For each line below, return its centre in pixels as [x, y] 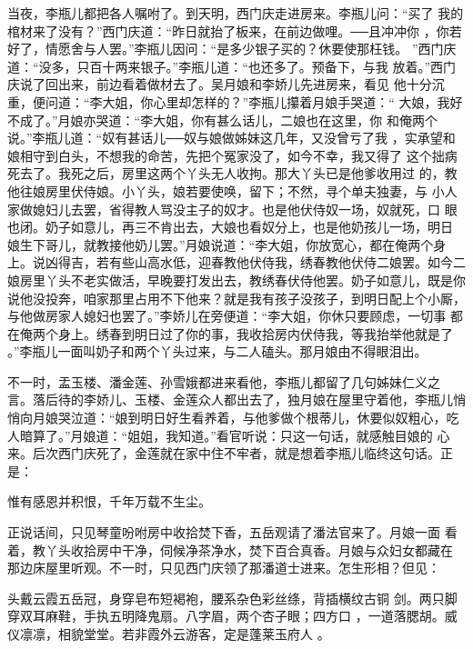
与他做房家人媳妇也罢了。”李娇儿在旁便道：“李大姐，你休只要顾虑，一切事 [227, 316]
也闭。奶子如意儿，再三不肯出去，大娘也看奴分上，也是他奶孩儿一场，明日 [230, 227]
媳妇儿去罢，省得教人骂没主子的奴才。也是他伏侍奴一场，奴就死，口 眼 [245, 209]
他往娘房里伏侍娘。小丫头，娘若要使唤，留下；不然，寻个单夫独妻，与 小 [226, 190]
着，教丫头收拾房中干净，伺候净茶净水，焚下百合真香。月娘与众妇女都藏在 [230, 549]
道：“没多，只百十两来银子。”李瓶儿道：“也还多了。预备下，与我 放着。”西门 [232, 66]
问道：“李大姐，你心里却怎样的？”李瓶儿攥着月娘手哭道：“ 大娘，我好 [254, 101]
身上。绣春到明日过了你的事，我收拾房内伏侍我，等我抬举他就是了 [255, 333]
